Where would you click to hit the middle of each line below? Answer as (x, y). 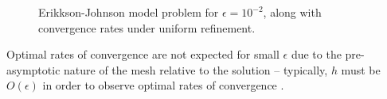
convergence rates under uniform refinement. (147, 27)
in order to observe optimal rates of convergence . (163, 85)
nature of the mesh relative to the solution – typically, (196, 69)
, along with (292, 12)
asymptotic (33, 69)
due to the (316, 54)
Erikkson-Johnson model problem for (129, 12)
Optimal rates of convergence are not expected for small (143, 54)
